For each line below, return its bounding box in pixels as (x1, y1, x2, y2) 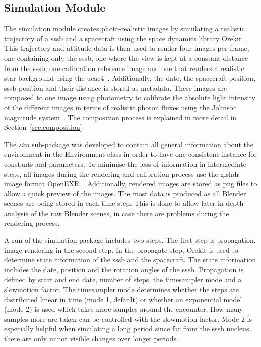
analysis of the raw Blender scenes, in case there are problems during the (4, 207, 229, 218)
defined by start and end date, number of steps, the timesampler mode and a (4, 274, 242, 285)
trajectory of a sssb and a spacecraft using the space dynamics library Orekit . (4, 33, 247, 43)
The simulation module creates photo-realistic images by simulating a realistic (4, 23, 245, 34)
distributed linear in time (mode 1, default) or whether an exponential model (4, 294, 242, 304)
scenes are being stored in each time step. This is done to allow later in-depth (4, 198, 244, 209)
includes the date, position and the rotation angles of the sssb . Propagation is (4, 264, 244, 274)
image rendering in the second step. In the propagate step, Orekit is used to (4, 244, 238, 255)
